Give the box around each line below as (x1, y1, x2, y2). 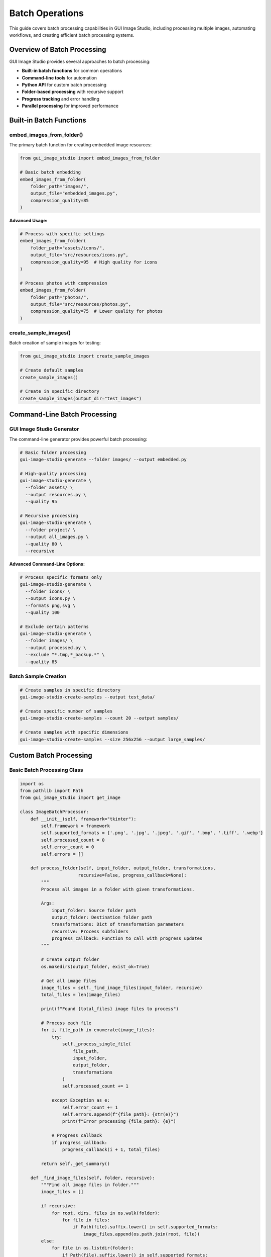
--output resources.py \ (25, 492, 86, 497)
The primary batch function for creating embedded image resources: (9, 142, 152, 148)
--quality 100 (25, 609, 60, 615)
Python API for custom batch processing (22, 82, 107, 88)
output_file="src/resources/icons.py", (30, 252, 129, 258)
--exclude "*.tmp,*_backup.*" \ (25, 652, 105, 658)
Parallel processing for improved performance (22, 103, 119, 109)
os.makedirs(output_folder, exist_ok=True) (41, 963, 150, 969)
